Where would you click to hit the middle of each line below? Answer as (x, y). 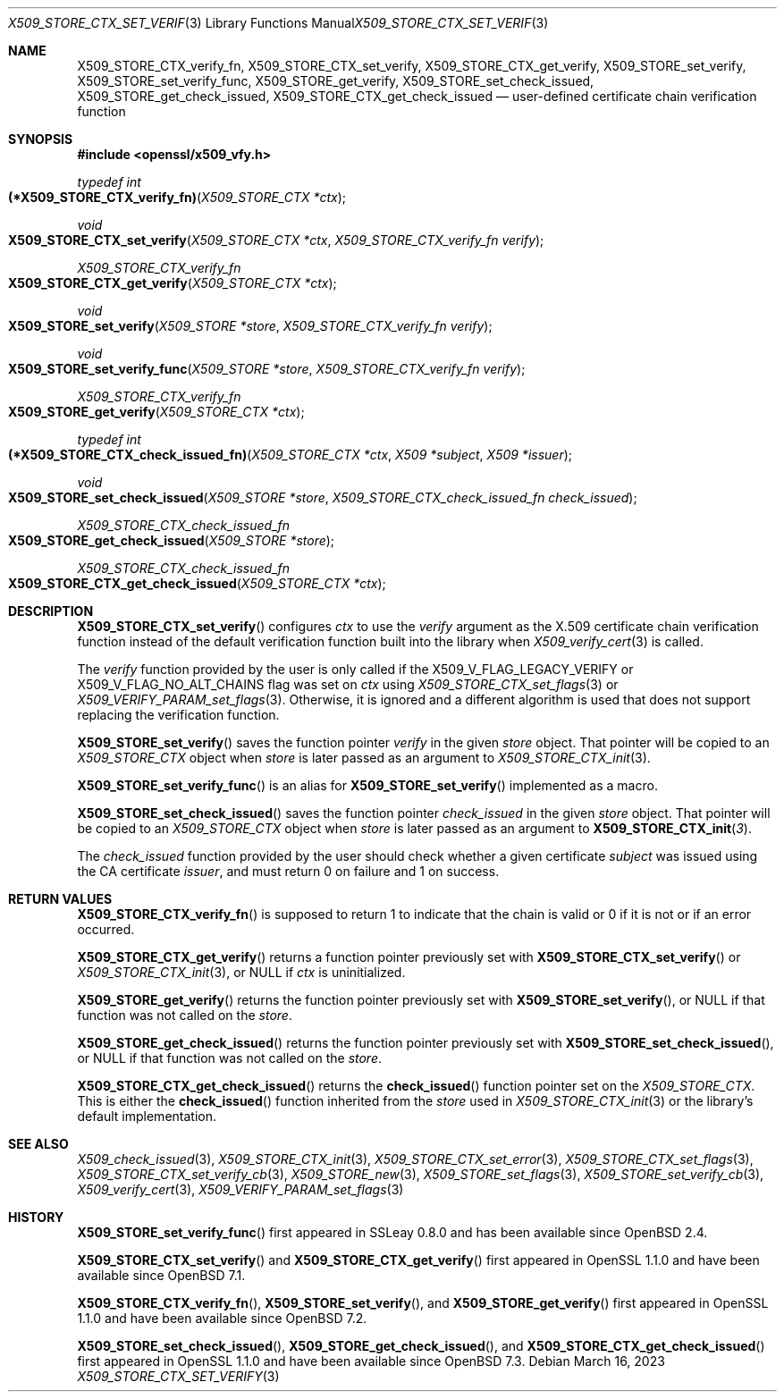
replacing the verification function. (178, 715)
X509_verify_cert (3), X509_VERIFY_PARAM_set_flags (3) (240, 1189)
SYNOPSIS (41, 139)
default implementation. (147, 1116)
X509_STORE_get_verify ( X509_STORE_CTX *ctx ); (156, 412)
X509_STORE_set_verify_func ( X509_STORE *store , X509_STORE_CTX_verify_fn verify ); (267, 369)
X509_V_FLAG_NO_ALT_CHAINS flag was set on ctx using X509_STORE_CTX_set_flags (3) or (348, 684)
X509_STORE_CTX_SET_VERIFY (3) (178, 1376)
